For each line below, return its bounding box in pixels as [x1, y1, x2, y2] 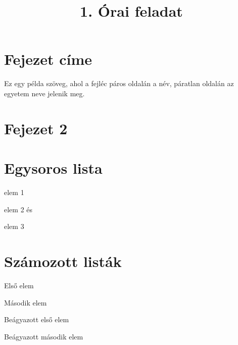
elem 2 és [4, 204, 33, 214]
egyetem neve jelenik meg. [4, 88, 85, 98]
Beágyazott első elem [4, 314, 69, 325]
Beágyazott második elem [4, 331, 83, 341]
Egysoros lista [4, 158, 103, 178]
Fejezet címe [4, 49, 92, 69]
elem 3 [4, 221, 24, 232]
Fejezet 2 [4, 118, 68, 138]
